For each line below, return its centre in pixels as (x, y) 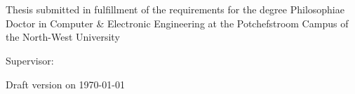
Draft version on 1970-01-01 (65, 84)
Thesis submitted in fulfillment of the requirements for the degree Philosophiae (175, 9)
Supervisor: (30, 60)
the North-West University (63, 37)
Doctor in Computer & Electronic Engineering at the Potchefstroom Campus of (177, 23)
